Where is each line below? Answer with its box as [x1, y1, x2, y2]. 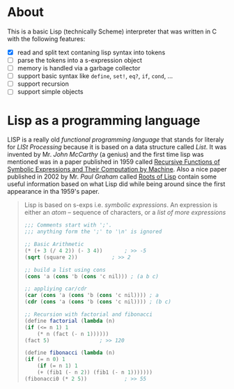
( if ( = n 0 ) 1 [24, 356, 65, 363]
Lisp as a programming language [7, 112, 201, 128]
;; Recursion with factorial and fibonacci [24, 311, 153, 318]
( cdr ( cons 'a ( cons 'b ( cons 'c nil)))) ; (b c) [24, 298, 172, 305]
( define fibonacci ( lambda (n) [24, 349, 116, 356]
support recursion [17, 79, 70, 88]
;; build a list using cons [24, 266, 106, 273]
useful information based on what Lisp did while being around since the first [7, 180, 226, 188]
